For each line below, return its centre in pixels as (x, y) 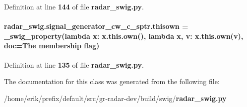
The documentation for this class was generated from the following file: (112, 81)
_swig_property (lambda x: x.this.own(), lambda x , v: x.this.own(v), (124, 36)
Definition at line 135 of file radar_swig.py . (74, 64)
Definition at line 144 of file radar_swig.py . (74, 6)
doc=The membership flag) (52, 46)
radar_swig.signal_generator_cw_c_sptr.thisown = (96, 26)
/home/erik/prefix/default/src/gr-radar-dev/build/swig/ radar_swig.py (115, 98)
